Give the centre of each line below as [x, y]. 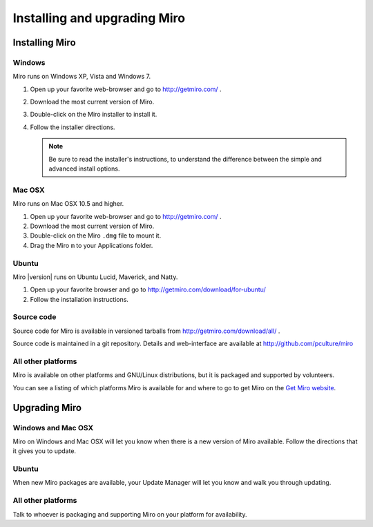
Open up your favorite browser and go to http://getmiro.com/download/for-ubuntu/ [148, 289]
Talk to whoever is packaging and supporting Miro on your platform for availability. [130, 514]
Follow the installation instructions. [79, 299]
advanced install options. [84, 169]
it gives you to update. [44, 451]
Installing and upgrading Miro [99, 18]
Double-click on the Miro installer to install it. [94, 115]
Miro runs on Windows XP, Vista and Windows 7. [82, 77]
